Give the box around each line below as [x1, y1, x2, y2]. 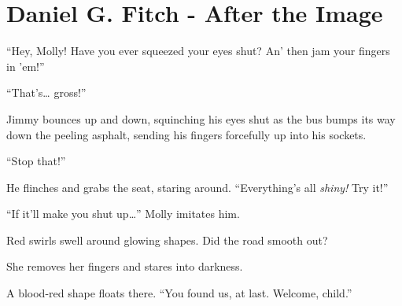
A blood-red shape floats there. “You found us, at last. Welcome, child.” [6, 285, 352, 301]
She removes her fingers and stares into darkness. [6, 258, 243, 275]
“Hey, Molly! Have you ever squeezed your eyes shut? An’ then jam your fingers [6, 42, 390, 59]
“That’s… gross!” [6, 84, 87, 101]
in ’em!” [6, 57, 45, 74]
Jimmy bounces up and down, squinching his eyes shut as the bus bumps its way [6, 110, 396, 127]
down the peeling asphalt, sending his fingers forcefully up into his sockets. [6, 126, 367, 142]
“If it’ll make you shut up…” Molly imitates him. [6, 205, 240, 222]
